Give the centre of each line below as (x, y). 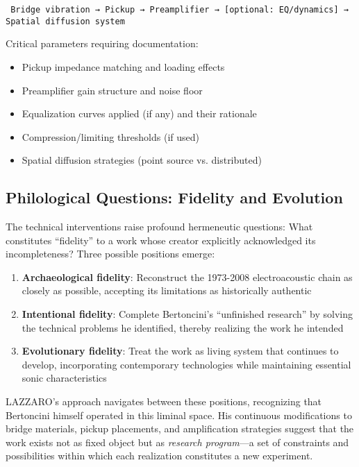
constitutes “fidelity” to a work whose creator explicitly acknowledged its (161, 240)
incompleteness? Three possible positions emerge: (110, 254)
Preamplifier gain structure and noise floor (112, 90)
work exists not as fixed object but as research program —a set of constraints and (177, 442)
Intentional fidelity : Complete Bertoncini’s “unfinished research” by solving (187, 314)
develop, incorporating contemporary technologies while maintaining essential (186, 364)
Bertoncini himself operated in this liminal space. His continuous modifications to (179, 415)
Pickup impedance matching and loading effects (123, 66)
